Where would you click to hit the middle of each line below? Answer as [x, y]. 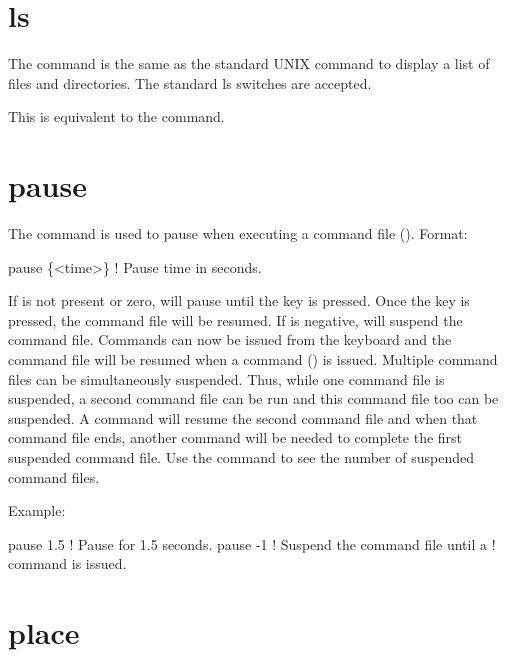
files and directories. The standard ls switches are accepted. [190, 82]
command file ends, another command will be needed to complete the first [235, 437]
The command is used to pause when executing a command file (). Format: [238, 233]
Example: [37, 510]
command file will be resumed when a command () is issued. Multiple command [253, 359]
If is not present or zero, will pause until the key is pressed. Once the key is [239, 300]
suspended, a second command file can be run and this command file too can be [253, 398]
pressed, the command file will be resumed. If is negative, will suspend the [235, 319]
